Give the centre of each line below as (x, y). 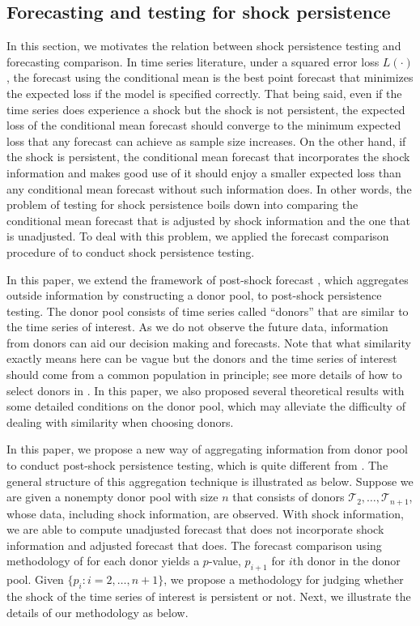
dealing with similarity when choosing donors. (120, 422)
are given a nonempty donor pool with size (112, 497)
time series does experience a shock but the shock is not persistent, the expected (206, 109)
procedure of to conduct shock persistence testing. (131, 251)
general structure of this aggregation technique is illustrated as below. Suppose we (210, 481)
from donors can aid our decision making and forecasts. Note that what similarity (209, 342)
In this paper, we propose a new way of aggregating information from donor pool (207, 449)
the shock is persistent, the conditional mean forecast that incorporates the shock (208, 157)
